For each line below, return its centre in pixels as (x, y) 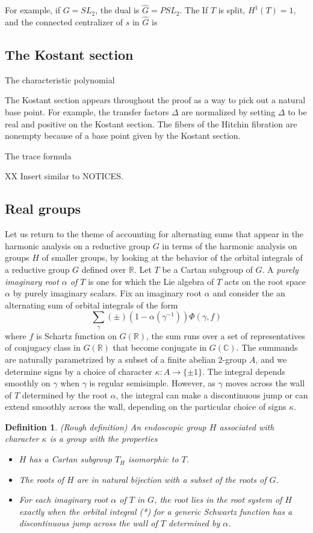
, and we (271, 359)
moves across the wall (265, 383)
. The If (194, 10)
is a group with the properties (104, 439)
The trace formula (38, 155)
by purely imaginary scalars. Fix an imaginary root (107, 293)
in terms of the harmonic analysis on (230, 245)
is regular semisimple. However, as (152, 383)
